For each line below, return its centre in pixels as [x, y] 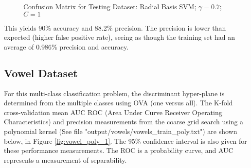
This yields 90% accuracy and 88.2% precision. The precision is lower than [115, 27]
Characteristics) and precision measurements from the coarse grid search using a [124, 122]
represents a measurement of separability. [65, 160]
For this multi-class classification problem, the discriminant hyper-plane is [114, 93]
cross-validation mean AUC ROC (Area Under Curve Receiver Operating [113, 112]
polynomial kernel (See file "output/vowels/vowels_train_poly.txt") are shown [121, 131]
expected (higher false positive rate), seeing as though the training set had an [119, 37]
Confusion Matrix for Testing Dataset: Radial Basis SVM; [110, 6]
